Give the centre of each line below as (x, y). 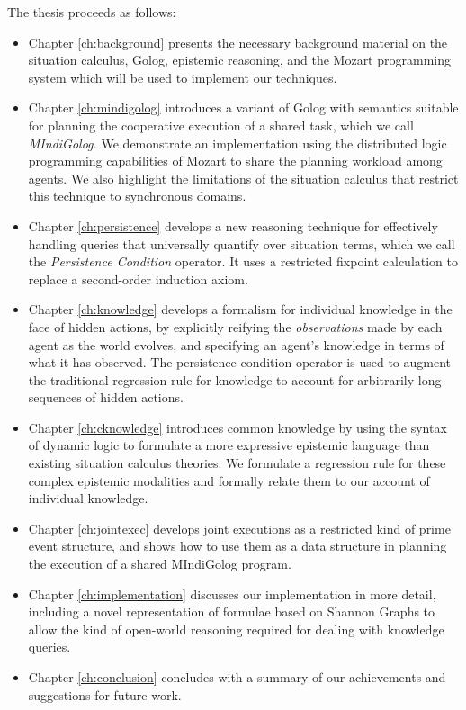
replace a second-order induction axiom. (138, 279)
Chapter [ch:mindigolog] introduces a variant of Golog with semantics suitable (243, 108)
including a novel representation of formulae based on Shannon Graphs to (232, 611)
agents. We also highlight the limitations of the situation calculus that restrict (243, 178)
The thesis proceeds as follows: (92, 12)
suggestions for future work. (105, 694)
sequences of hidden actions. (106, 397)
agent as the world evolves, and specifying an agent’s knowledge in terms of (236, 344)
